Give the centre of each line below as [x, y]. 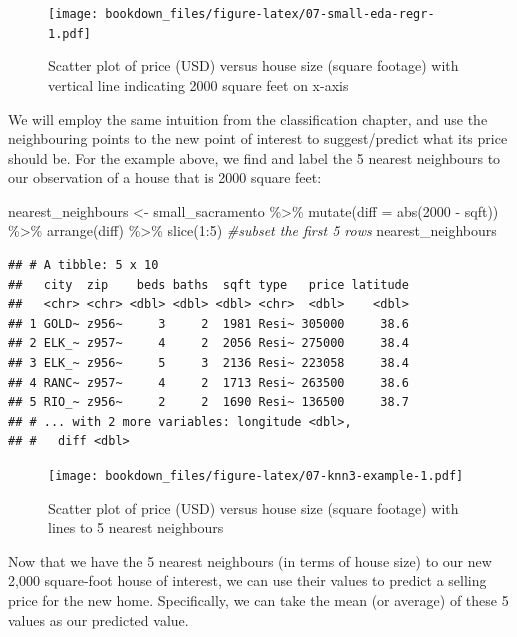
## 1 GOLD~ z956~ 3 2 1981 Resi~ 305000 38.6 [208, 323]
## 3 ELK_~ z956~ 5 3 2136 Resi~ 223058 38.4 [208, 363]
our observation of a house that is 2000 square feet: [165, 177]
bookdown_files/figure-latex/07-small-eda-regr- [270, 14]
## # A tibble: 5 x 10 [83, 265]
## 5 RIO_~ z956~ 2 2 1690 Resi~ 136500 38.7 [208, 402]
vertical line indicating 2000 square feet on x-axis [198, 84]
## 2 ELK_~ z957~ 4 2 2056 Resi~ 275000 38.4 [208, 343]
